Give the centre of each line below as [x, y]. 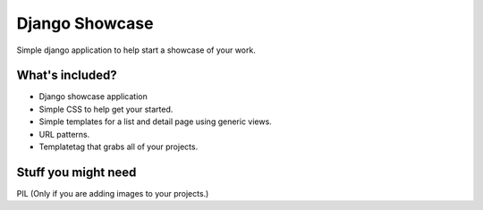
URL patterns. [64, 134]
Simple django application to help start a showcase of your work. [136, 50]
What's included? [67, 76]
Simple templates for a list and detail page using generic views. [155, 122]
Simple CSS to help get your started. [106, 109]
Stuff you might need [76, 172]
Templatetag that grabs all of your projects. [119, 147]
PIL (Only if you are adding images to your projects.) [113, 193]
